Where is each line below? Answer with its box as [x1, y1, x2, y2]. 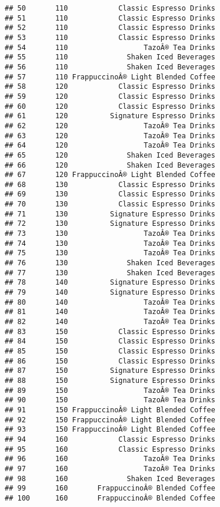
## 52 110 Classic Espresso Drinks [5, 24, 215, 32]
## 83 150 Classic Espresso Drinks [5, 327, 215, 336]
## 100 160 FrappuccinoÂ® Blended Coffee [5, 493, 215, 502]
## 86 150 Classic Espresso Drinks [5, 356, 215, 365]
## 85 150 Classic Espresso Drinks [5, 346, 215, 355]
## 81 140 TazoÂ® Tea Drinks [5, 308, 215, 316]
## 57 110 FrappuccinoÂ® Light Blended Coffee [5, 72, 215, 81]
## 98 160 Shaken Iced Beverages [5, 474, 215, 483]
